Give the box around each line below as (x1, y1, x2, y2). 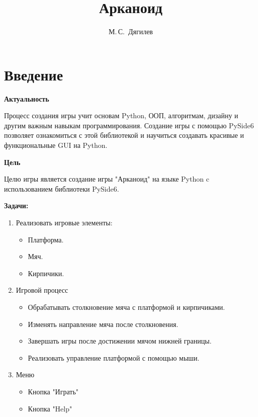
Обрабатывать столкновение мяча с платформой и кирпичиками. (28, 301, 225, 312)
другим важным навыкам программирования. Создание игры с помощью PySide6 (4, 120, 254, 130)
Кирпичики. (28, 268, 64, 278)
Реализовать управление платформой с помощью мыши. (28, 352, 200, 363)
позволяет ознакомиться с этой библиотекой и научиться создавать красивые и (4, 130, 244, 140)
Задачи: (4, 200, 29, 211)
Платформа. (28, 234, 64, 244)
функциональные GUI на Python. (4, 140, 108, 150)
